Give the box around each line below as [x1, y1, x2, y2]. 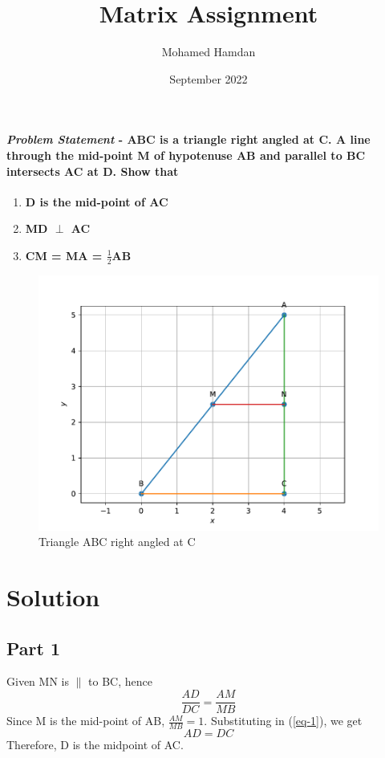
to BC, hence [88, 673, 152, 690]
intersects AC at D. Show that [6, 162, 179, 179]
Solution [6, 581, 100, 613]
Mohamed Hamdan [161, 43, 256, 60]
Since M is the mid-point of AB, [6, 712, 165, 729]
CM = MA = [25, 247, 103, 263]
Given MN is [6, 673, 69, 690]
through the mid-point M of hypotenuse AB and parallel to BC [6, 146, 366, 163]
